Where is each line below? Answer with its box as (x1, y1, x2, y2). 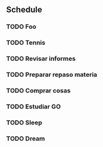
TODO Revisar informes (6, 55, 76, 63)
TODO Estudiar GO (6, 102, 61, 111)
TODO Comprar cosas (6, 86, 71, 95)
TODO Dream (6, 134, 45, 142)
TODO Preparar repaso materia (6, 71, 98, 79)
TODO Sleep (6, 118, 43, 127)
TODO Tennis (6, 39, 46, 47)
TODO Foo (6, 23, 37, 31)
